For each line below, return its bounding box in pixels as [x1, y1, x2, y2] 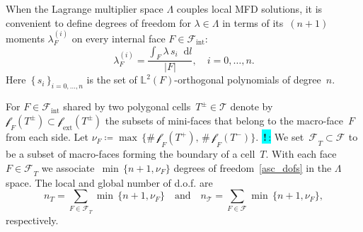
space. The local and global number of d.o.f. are [6, 175, 213, 190]
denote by [230, 99, 273, 114]
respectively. [6, 213, 59, 228]
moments [6, 31, 45, 45]
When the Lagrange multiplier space [6, 1, 163, 16]
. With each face [265, 146, 337, 161]
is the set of [86, 72, 137, 87]
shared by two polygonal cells [63, 99, 191, 114]
